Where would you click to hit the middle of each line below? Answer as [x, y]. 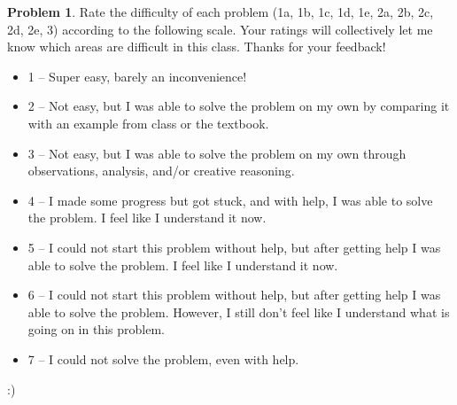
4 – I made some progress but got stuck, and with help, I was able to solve [230, 200]
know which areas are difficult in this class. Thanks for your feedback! [197, 47]
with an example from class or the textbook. [148, 123]
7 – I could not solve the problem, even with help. [163, 358]
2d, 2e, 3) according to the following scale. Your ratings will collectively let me [220, 29]
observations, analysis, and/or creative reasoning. [161, 171]
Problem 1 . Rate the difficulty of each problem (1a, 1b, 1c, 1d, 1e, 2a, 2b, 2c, [221, 12]
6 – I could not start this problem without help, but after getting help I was [234, 295]
